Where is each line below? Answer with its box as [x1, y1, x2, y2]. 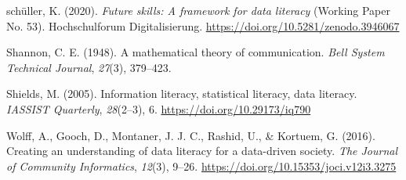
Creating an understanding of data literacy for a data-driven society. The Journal [6, 142, 398, 159]
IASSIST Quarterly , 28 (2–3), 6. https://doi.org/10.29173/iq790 [6, 100, 311, 117]
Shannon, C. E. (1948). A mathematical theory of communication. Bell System [6, 44, 385, 60]
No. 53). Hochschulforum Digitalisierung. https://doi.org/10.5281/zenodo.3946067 [6, 17, 400, 34]
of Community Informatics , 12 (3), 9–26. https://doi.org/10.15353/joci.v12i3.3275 [6, 157, 397, 174]
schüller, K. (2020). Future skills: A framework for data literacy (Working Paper [6, 2, 390, 18]
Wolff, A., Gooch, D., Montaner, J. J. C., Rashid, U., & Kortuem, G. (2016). [6, 127, 375, 143]
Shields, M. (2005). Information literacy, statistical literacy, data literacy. [6, 85, 357, 102]
